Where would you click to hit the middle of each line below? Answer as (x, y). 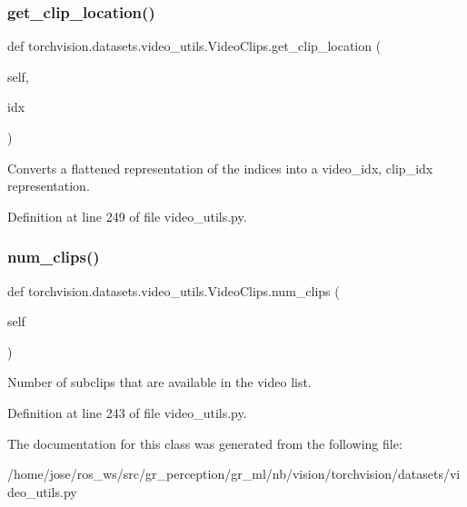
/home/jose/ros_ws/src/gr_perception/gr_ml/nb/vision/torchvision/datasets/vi (234, 474)
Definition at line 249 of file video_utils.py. (127, 216)
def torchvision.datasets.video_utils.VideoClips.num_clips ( (174, 290)
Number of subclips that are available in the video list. (159, 382)
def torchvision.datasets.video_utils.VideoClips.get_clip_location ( (194, 46)
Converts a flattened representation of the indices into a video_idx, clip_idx (220, 168)
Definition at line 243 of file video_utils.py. (127, 412)
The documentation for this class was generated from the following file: (205, 443)
